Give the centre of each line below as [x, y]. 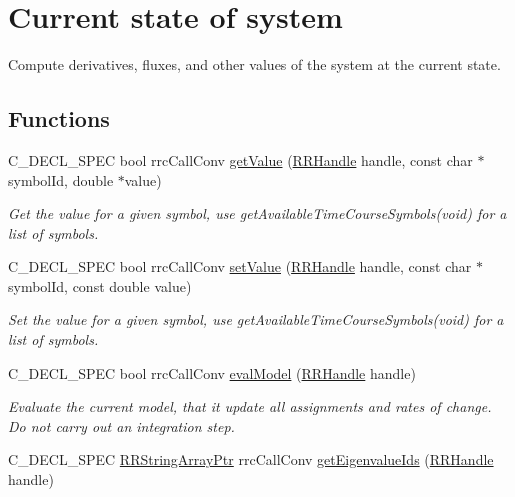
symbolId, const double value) [100, 285]
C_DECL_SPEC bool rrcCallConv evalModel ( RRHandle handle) [212, 372]
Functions [59, 118]
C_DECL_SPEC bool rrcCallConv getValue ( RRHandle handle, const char [240, 159]
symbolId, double [61, 179]
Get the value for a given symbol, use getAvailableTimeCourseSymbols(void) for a [257, 213]
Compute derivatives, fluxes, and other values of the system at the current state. [254, 64]
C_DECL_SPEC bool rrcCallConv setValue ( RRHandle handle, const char [240, 266]
